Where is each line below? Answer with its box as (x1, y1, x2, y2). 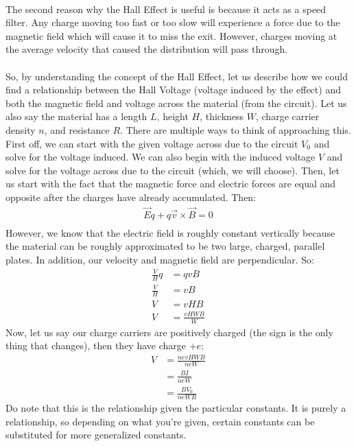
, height (156, 109, 189, 124)
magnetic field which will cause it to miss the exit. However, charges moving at (5, 28, 337, 43)
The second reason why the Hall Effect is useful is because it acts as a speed (5, 1, 327, 16)
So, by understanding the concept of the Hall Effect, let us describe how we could (5, 69, 348, 83)
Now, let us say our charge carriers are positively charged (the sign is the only (5, 325, 333, 339)
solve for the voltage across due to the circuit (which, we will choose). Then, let (5, 163, 340, 177)
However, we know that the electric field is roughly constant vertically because (5, 225, 335, 239)
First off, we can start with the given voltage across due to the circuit (5, 136, 298, 150)
